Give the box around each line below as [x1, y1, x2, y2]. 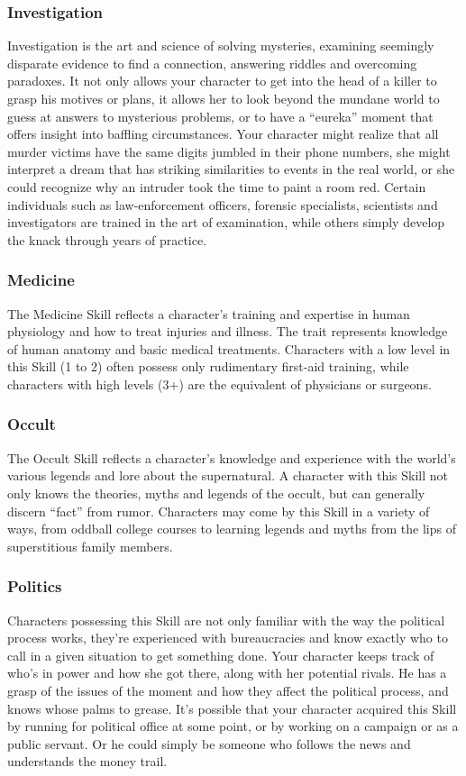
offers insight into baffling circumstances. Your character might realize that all [7, 124, 439, 143]
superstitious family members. [7, 536, 173, 555]
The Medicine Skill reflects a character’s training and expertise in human [7, 304, 410, 323]
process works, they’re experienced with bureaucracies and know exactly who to [7, 628, 448, 647]
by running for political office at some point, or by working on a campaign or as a [7, 717, 459, 735]
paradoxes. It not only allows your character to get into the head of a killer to [7, 71, 437, 90]
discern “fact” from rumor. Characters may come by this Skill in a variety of [7, 501, 430, 520]
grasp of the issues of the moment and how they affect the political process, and [7, 680, 449, 699]
